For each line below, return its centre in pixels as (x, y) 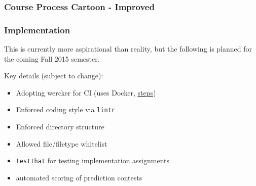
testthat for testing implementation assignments (93, 160)
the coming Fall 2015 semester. (52, 58)
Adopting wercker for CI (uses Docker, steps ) (86, 92)
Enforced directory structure (60, 127)
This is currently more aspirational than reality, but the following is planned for (128, 49)
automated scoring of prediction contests (79, 177)
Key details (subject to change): (54, 76)
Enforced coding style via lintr (65, 109)
